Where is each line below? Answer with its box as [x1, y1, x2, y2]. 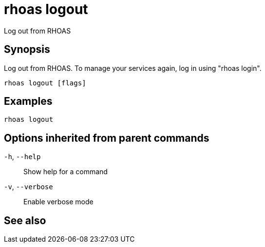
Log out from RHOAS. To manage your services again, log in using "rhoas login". [4, 64, 262, 72]
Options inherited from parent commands [4, 132, 209, 144]
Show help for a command [23, 167, 108, 176]
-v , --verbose [4, 182, 53, 191]
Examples [4, 95, 53, 108]
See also [4, 214, 46, 227]
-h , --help [4, 152, 41, 161]
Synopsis [4, 43, 50, 56]
